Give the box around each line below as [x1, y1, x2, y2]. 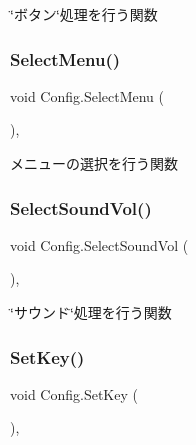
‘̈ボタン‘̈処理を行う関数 [10, 4, 158, 24]
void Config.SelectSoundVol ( [10, 234, 189, 255]
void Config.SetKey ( [10, 383, 138, 404]
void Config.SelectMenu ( [10, 85, 165, 106]
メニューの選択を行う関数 [10, 153, 178, 173]
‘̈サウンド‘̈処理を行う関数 [10, 302, 172, 322]
